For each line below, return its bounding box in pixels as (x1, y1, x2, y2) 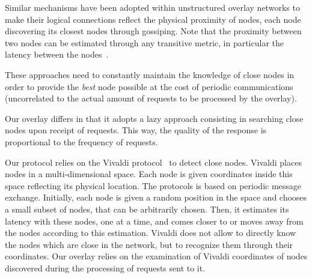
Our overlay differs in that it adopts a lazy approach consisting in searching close (5, 112, 304, 124)
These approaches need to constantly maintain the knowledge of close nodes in (5, 68, 295, 80)
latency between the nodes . (5, 48, 109, 61)
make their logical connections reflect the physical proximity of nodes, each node (5, 13, 301, 25)
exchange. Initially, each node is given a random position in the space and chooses (5, 191, 307, 204)
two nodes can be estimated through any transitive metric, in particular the (5, 36, 284, 49)
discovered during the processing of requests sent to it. (5, 261, 206, 274)
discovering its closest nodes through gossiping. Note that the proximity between (5, 25, 302, 37)
